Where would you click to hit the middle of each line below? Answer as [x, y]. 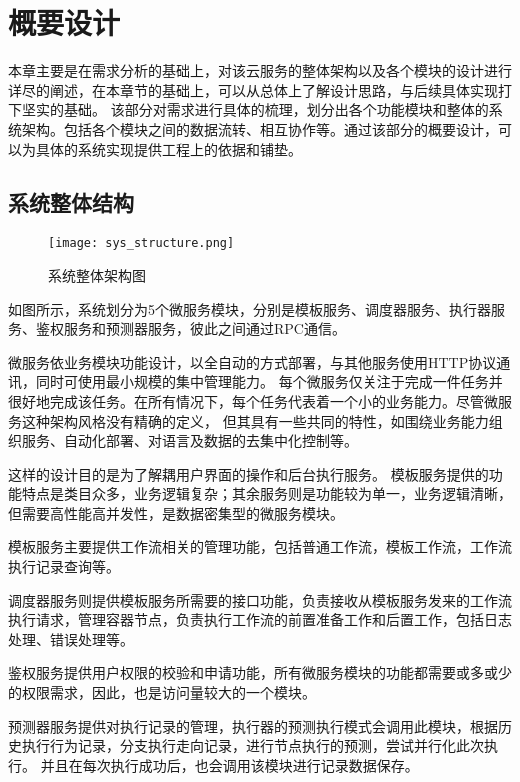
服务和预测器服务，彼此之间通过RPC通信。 [204, 328]
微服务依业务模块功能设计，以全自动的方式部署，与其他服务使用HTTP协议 [252, 361]
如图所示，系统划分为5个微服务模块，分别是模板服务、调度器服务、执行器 [249, 308]
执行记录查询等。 [64, 566]
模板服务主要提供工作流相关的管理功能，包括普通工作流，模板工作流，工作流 [260, 546]
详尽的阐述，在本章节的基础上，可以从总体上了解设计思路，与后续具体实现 [253, 89]
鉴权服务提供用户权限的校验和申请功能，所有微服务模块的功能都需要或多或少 [260, 672]
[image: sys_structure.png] [141, 243]
